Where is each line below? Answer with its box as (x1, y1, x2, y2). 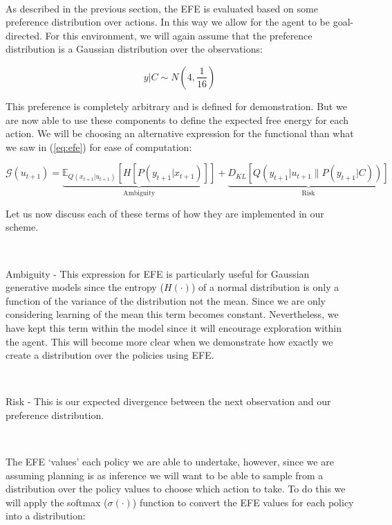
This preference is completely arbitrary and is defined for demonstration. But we (6, 98, 347, 113)
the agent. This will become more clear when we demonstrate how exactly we (6, 334, 333, 348)
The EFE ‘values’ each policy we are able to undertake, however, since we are (6, 454, 334, 469)
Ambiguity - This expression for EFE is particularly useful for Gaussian (6, 266, 310, 281)
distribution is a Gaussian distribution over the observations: (6, 42, 263, 56)
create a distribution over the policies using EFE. (6, 348, 214, 362)
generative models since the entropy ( (6, 280, 164, 294)
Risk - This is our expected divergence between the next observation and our (6, 394, 331, 409)
